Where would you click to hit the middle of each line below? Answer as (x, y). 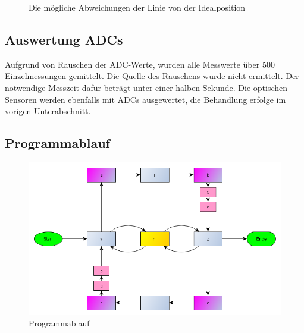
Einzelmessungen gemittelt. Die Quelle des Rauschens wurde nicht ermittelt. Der (152, 76)
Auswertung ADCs (64, 39)
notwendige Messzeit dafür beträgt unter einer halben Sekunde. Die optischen (146, 87)
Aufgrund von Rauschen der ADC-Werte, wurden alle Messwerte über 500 (140, 64)
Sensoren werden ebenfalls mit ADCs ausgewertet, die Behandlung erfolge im (145, 99)
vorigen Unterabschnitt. (48, 111)
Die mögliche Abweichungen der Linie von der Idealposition (137, 7)
